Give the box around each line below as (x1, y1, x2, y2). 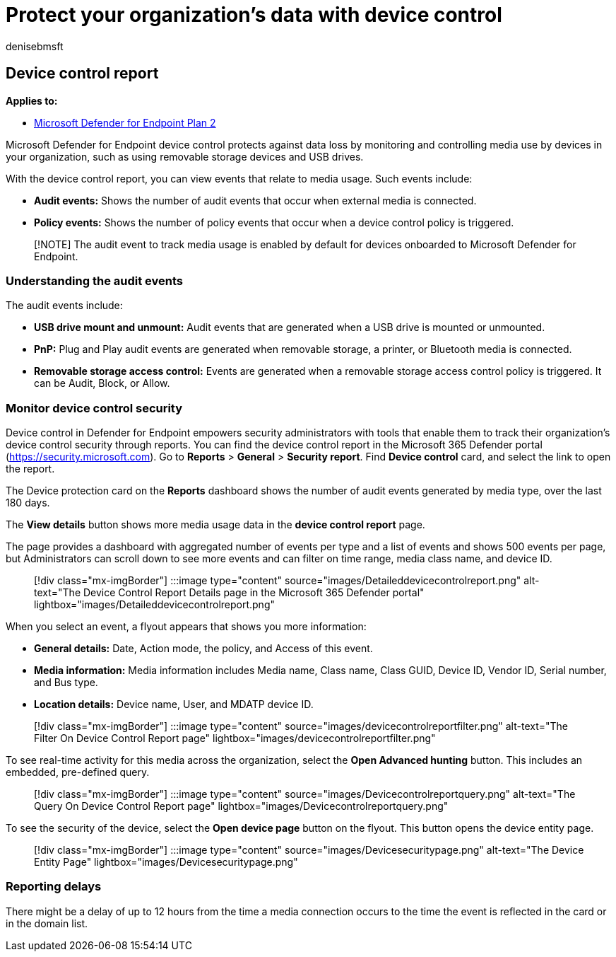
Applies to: (6, 94, 58, 107)
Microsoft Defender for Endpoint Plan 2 (34, 116, 216, 129)
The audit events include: (6, 299, 123, 312)
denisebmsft (6, 40, 64, 52)
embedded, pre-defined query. (6, 766, 150, 779)
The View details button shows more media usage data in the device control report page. (6, 518, 425, 531)
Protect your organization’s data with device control (6, 3, 502, 27)
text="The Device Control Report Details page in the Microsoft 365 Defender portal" (34, 586, 425, 599)
